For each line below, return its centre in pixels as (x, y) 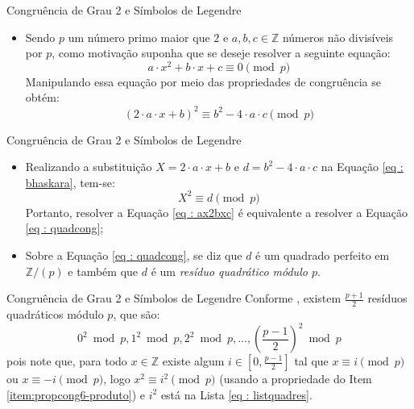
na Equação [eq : (362, 167)
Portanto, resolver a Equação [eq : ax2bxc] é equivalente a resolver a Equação (216, 212)
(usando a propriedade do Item (296, 379)
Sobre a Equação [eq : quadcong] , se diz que (134, 255)
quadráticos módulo (55, 314)
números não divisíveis (338, 37)
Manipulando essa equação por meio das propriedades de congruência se (203, 81)
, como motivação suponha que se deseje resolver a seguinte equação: (221, 53)
